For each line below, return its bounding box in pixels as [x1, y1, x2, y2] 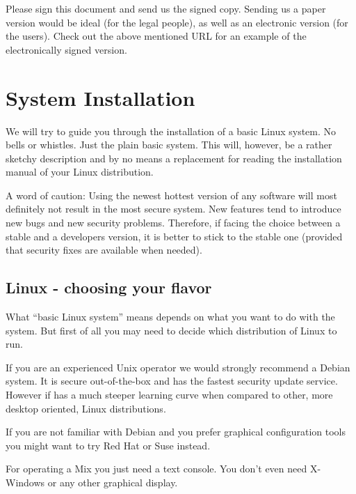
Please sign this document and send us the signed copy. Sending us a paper [6, 1, 326, 15]
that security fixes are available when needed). [6, 242, 202, 257]
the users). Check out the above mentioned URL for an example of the [6, 29, 307, 43]
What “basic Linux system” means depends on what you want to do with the [6, 309, 335, 324]
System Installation [6, 83, 195, 111]
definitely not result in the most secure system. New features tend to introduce [6, 201, 341, 216]
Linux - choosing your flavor [6, 277, 212, 298]
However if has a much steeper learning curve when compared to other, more [6, 387, 333, 402]
